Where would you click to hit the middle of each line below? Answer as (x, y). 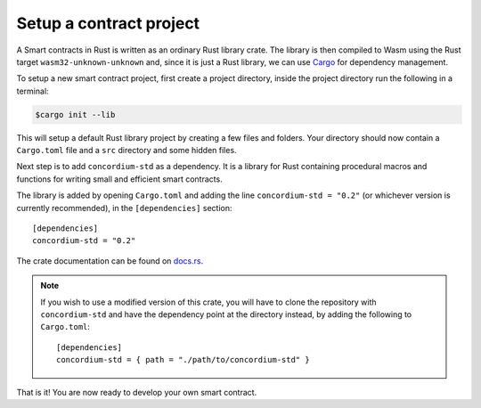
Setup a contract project (108, 23)
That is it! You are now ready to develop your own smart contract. (137, 392)
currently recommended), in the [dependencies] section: (124, 208)
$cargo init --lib (75, 114)
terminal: (33, 91)
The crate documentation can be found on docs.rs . (110, 261)
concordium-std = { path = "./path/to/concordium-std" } (183, 360)
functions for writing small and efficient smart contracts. (119, 179)
